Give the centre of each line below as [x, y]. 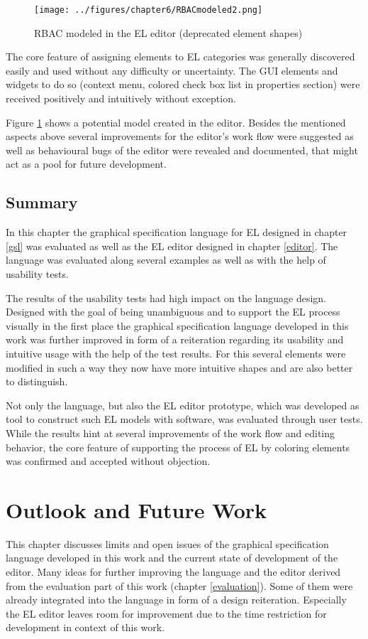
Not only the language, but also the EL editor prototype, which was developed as [183, 405]
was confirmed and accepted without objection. [108, 461]
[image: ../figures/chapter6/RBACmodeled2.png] [149, 10]
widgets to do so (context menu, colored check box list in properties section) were [183, 84]
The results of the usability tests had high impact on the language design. [166, 297]
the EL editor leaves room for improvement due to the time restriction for [166, 613]
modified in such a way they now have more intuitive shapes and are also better [179, 367]
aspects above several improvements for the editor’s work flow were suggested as [180, 136]
